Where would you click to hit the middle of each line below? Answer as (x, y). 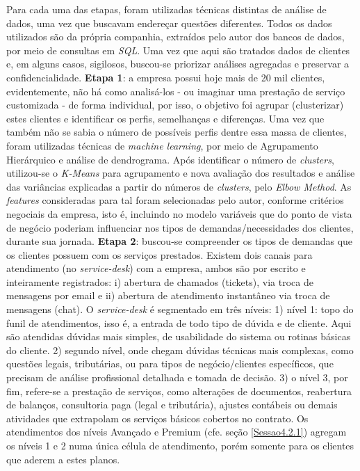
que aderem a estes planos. (63, 459)
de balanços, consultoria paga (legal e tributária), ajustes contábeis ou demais (172, 405)
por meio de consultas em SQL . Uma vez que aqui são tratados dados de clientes (178, 50)
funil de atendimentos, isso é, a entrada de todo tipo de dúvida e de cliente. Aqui (179, 322)
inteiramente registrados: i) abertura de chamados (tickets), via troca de (160, 281)
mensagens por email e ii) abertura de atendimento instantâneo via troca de (168, 295)
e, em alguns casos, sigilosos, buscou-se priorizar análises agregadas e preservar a (178, 64)
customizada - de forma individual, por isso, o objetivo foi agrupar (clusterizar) (175, 105)
